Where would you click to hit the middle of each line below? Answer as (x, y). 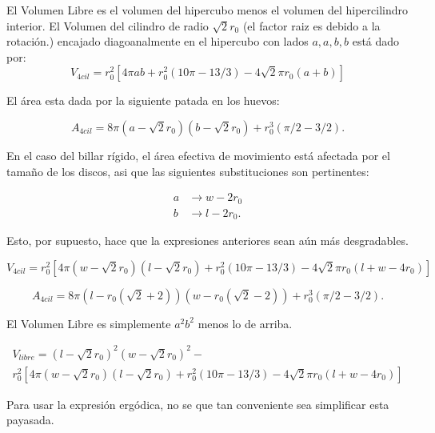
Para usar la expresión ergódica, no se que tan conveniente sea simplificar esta (198, 404)
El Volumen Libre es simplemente (89, 323)
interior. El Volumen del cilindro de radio (108, 25)
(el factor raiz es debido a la (311, 25)
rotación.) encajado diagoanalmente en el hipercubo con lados (158, 41)
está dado (376, 41)
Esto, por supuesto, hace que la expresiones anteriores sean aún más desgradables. (208, 241)
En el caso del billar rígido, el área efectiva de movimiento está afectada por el (198, 155)
